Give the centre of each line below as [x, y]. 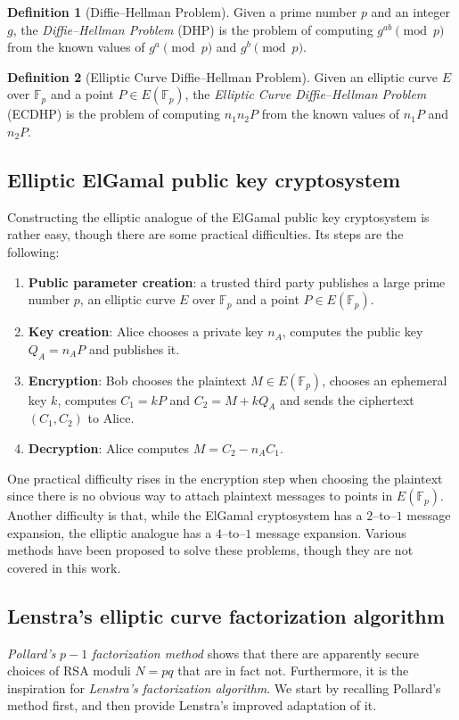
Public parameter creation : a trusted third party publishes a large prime [237, 281]
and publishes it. [134, 348]
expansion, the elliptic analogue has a [110, 532]
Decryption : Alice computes [109, 447]
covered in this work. [64, 567]
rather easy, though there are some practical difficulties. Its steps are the [205, 234]
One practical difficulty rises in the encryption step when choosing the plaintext [225, 478]
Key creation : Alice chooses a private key [146, 331]
